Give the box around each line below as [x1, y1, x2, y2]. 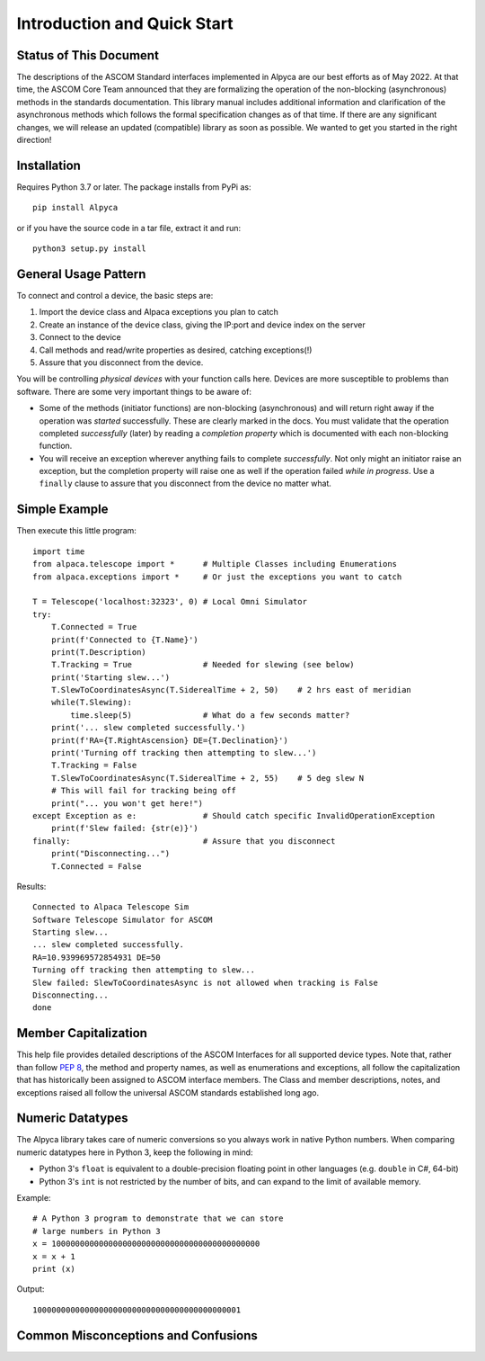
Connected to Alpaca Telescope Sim [32, 902, 190, 912]
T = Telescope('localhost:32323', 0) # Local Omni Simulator [32, 596, 307, 607]
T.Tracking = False [50, 760, 137, 771]
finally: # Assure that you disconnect [32, 836, 336, 846]
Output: [16, 1284, 45, 1294]
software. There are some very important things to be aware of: [16, 386, 251, 397]
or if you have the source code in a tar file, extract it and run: [16, 222, 242, 233]
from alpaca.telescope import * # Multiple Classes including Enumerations [32, 559, 398, 569]
